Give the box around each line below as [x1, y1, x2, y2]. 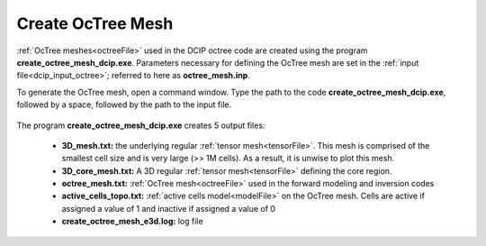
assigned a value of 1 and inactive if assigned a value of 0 [61, 203, 276, 214]
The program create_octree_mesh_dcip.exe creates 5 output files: [16, 120, 265, 131]
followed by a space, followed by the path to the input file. [16, 99, 232, 110]
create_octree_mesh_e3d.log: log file [61, 216, 203, 227]
